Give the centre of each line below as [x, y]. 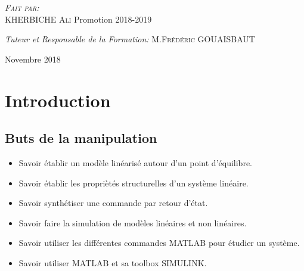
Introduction [58, 100]
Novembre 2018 [33, 59]
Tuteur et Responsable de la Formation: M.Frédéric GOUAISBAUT [130, 39]
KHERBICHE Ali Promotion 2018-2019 [78, 19]
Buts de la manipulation [81, 138]
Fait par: [22, 7]
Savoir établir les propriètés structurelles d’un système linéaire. [134, 183]
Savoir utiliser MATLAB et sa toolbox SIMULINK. [113, 262]
